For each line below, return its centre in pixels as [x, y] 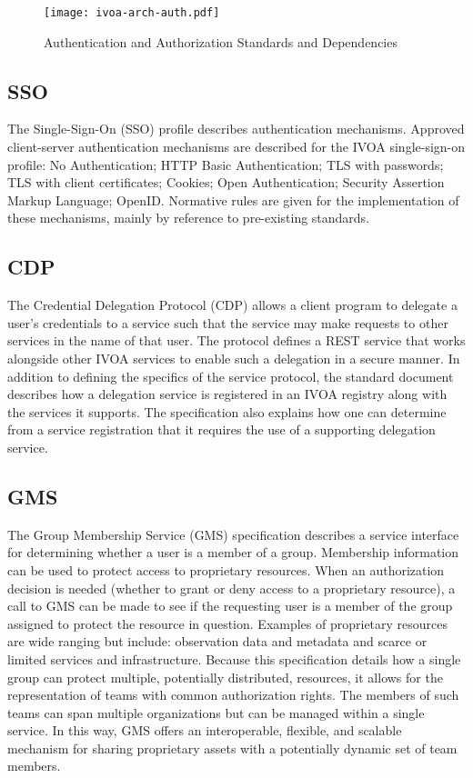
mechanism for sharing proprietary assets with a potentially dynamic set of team [232, 748]
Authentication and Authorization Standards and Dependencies [221, 41]
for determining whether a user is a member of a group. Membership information [233, 552]
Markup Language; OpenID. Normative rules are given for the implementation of [233, 199]
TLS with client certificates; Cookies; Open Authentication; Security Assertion [226, 182]
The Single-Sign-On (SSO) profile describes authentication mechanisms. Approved [236, 129]
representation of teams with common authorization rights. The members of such [233, 695]
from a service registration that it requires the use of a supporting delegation [221, 429]
